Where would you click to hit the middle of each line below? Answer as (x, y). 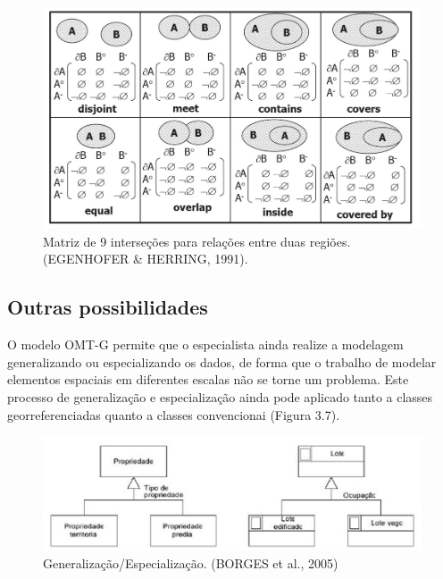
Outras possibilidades (108, 307)
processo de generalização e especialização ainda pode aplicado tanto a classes (220, 397)
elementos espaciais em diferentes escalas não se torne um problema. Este (208, 379)
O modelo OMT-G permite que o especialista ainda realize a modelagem (205, 344)
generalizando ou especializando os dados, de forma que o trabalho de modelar (222, 361)
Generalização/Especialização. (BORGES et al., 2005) (191, 562)
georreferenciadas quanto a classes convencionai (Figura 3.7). (174, 414)
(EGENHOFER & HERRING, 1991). (146, 259)
